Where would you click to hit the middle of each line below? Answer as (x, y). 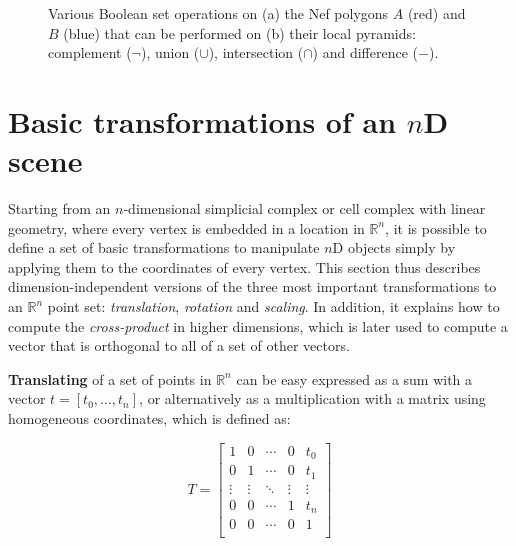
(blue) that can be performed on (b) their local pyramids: (239, 32)
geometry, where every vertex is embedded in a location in (186, 227)
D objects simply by (394, 247)
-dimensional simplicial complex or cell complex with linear (304, 208)
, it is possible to (436, 227)
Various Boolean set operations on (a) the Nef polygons (218, 13)
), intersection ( (256, 52)
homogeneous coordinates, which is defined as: (149, 418)
